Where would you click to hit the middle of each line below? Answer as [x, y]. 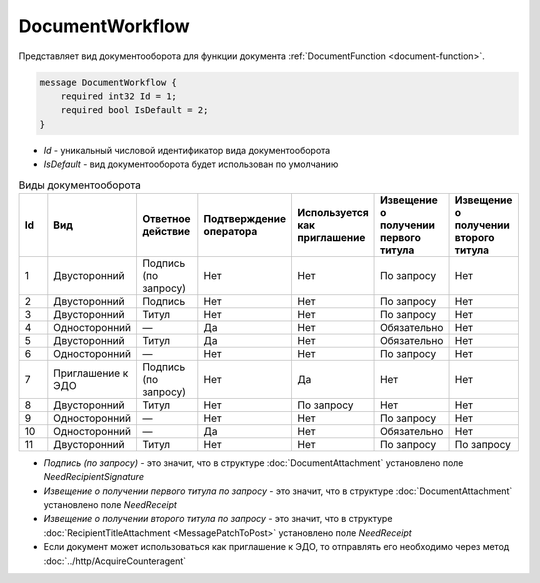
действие [166, 231]
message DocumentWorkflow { [108, 82]
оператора [230, 231]
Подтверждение [245, 218]
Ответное [166, 218]
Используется [332, 212]
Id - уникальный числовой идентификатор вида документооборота [187, 150]
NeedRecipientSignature [94, 477]
